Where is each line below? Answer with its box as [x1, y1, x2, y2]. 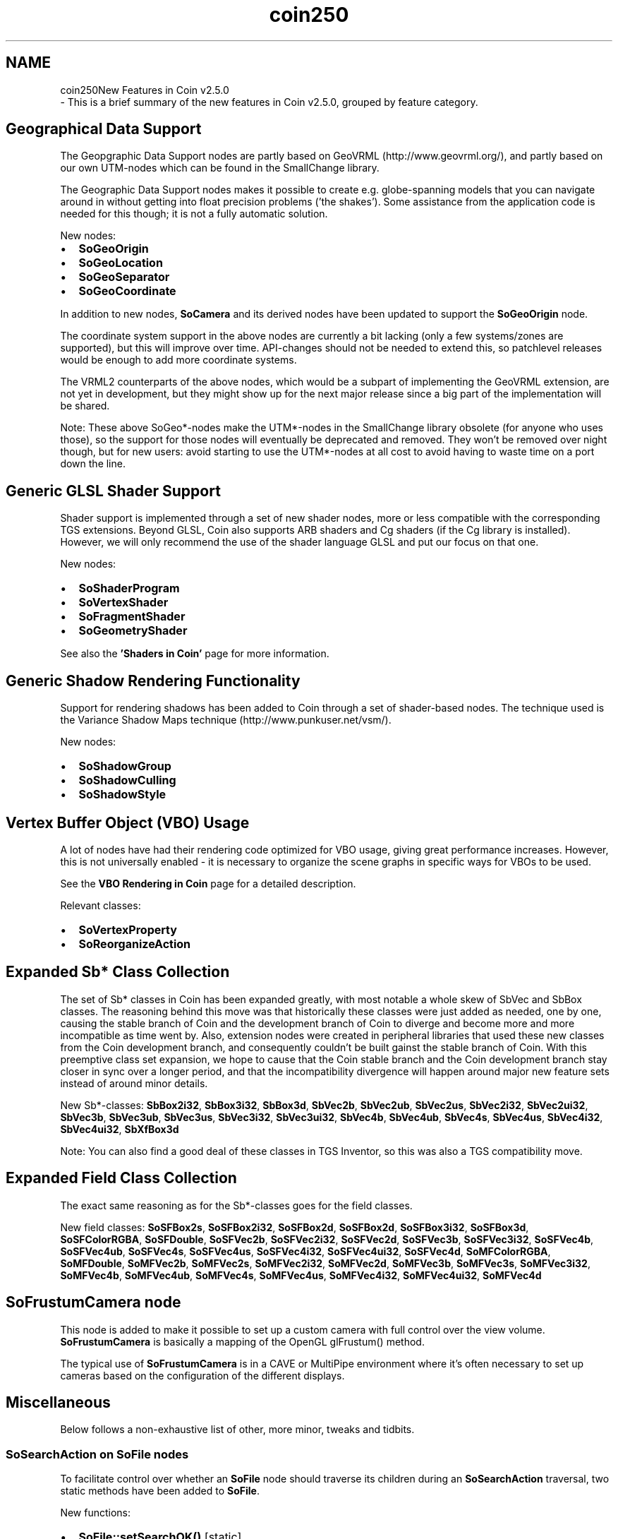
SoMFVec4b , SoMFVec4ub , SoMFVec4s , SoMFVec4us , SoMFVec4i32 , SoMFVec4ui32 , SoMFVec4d [60, 1269, 542, 1281]
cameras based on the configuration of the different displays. [60, 1369, 345, 1382]
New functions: [60, 1507, 131, 1519]
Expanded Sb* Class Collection [6, 963, 230, 981]
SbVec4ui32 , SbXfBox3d [60, 1122, 179, 1135]
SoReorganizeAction [78, 936, 191, 951]
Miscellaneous [6, 1393, 111, 1411]
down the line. [60, 457, 126, 470]
